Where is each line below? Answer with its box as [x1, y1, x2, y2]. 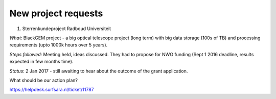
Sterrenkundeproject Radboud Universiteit [22, 26, 111, 32]
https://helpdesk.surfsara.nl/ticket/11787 [9, 87, 94, 93]
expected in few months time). [9, 59, 74, 65]
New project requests [9, 8, 103, 19]
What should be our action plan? [9, 77, 78, 83]
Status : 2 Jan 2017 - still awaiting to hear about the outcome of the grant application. [9, 68, 188, 74]
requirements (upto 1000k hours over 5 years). [9, 42, 108, 48]
